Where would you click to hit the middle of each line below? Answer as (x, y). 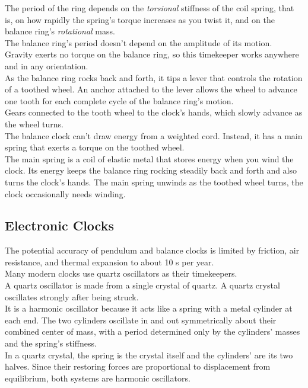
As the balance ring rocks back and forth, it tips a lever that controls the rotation (154, 77)
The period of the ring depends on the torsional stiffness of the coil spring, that (150, 8)
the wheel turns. (34, 124)
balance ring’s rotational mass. (60, 31)
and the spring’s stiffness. (51, 343)
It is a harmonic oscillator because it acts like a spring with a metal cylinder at (149, 308)
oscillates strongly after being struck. (72, 296)
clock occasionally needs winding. (65, 193)
